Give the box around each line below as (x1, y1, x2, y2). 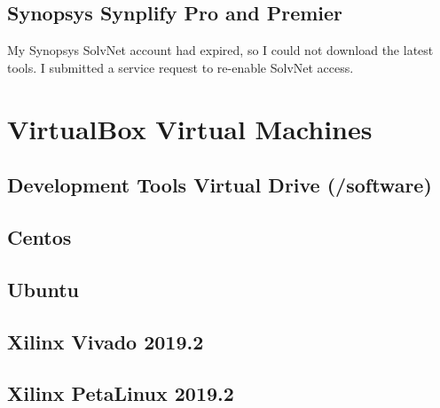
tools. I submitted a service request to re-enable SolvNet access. (7, 58, 354, 76)
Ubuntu (7, 275, 79, 302)
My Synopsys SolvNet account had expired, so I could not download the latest (7, 41, 434, 59)
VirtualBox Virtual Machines (7, 110, 373, 146)
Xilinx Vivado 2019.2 (7, 327, 204, 355)
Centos (7, 223, 72, 250)
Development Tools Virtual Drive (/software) (7, 171, 432, 199)
